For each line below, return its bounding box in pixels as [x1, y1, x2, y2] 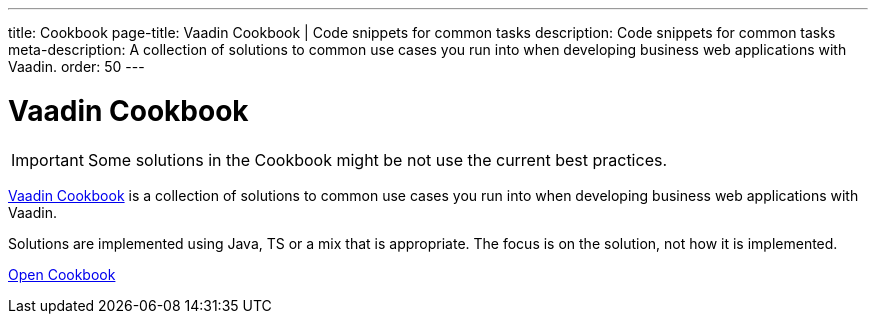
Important [11, 149, 84, 170]
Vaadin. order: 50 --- [8, 58, 145, 75]
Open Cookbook [8, 265, 116, 283]
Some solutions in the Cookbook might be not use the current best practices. [87, 149, 668, 170]
